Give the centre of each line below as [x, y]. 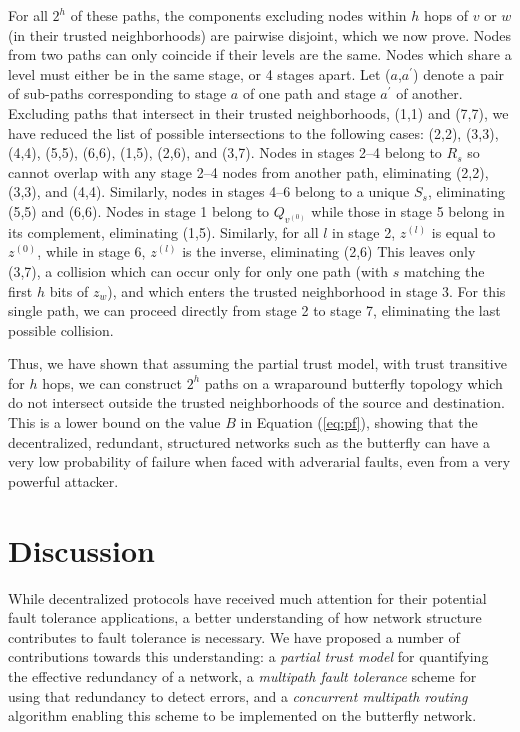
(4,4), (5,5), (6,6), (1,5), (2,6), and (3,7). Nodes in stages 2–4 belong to [225, 152]
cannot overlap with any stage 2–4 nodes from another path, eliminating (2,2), [248, 171]
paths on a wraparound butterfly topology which [353, 382]
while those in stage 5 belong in [408, 210]
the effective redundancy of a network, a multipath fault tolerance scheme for [242, 675]
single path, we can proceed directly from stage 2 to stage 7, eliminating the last [254, 310]
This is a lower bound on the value [114, 422]
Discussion [81, 549]
